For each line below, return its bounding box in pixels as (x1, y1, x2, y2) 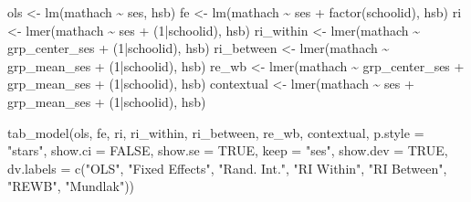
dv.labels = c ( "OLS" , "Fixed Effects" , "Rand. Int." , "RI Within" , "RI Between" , (7, 158, 447, 177)
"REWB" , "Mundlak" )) (7, 176, 135, 196)
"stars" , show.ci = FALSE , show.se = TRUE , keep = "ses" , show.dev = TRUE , (7, 141, 448, 160)
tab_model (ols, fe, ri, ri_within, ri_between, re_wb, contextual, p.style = (7, 122, 424, 142)
